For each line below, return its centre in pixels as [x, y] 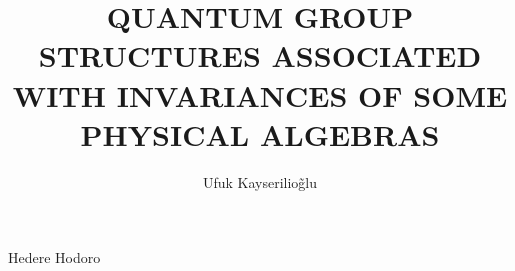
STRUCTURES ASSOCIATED [260, 55]
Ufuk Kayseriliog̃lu [260, 181]
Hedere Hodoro [54, 257]
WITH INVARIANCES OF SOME [260, 94]
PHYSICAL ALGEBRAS [260, 133]
